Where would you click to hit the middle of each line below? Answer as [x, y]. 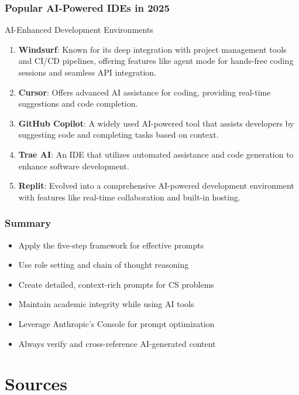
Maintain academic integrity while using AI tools [106, 304]
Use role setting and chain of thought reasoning [104, 265]
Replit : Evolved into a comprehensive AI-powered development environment [156, 185]
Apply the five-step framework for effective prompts [111, 245]
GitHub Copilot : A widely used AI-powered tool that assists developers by [156, 123]
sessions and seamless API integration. [87, 72]
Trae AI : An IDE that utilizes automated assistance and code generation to [156, 154]
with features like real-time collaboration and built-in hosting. [129, 197]
